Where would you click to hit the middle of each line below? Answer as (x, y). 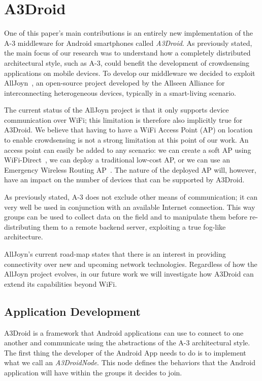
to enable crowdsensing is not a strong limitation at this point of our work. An (126, 140)
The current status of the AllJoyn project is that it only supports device (117, 110)
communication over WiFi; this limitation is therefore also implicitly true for (123, 119)
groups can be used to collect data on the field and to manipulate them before (126, 217)
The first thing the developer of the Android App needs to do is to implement (125, 352)
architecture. (24, 237)
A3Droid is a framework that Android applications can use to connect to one (124, 332)
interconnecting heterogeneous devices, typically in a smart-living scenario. (120, 92)
